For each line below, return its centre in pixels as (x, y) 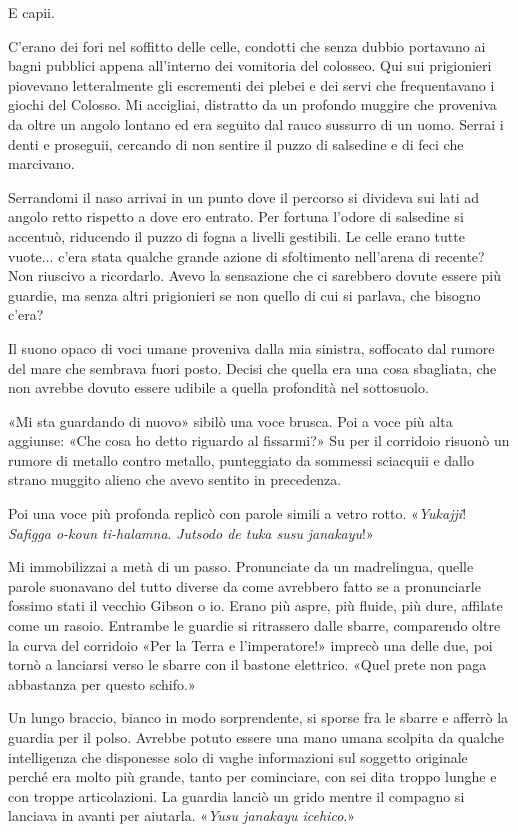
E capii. (31, 12)
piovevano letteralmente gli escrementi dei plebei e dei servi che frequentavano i (251, 84)
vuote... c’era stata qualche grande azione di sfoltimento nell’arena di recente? (246, 255)
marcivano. (41, 163)
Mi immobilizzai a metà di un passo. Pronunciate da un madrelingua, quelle (241, 566)
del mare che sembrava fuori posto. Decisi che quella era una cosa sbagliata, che (252, 367)
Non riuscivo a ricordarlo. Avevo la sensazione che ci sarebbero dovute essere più (255, 275)
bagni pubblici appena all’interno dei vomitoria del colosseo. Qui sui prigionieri (250, 65)
